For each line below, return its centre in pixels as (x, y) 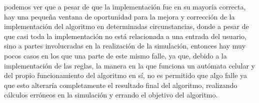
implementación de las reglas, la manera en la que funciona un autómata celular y (129, 65)
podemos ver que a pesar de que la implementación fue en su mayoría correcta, (125, 6)
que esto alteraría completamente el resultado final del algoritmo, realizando (121, 85)
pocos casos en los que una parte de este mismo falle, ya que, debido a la (115, 55)
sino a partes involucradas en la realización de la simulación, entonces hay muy (125, 46)
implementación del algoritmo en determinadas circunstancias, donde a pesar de (126, 26)
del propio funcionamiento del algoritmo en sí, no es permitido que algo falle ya (126, 75)
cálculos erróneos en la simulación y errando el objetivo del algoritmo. (111, 95)
